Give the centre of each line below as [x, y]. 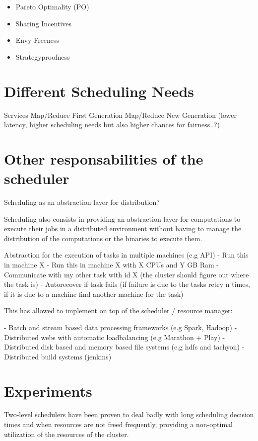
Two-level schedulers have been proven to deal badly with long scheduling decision [129, 414]
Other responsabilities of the [104, 158]
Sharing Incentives [43, 23]
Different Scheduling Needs [99, 91]
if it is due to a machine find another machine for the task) [94, 294]
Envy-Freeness [37, 40]
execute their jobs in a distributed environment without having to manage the [123, 228]
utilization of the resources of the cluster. [66, 434]
